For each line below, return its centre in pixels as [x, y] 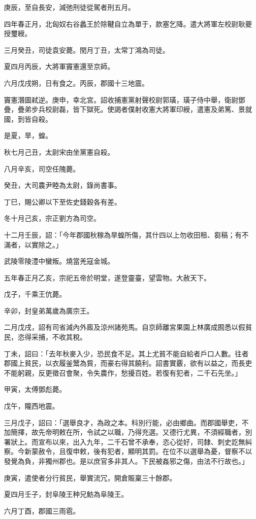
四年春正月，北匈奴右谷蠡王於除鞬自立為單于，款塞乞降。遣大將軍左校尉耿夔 [128, 23]
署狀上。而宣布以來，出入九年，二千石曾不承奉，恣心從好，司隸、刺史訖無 [125, 441]
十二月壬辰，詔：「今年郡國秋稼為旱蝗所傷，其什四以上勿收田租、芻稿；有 [123, 234]
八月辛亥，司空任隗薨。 [42, 168]
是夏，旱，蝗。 [28, 135]
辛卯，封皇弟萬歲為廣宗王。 [49, 310]
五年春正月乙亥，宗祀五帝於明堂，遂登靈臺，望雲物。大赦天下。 [107, 277]
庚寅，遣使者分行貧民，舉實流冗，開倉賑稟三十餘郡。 [90, 477]
